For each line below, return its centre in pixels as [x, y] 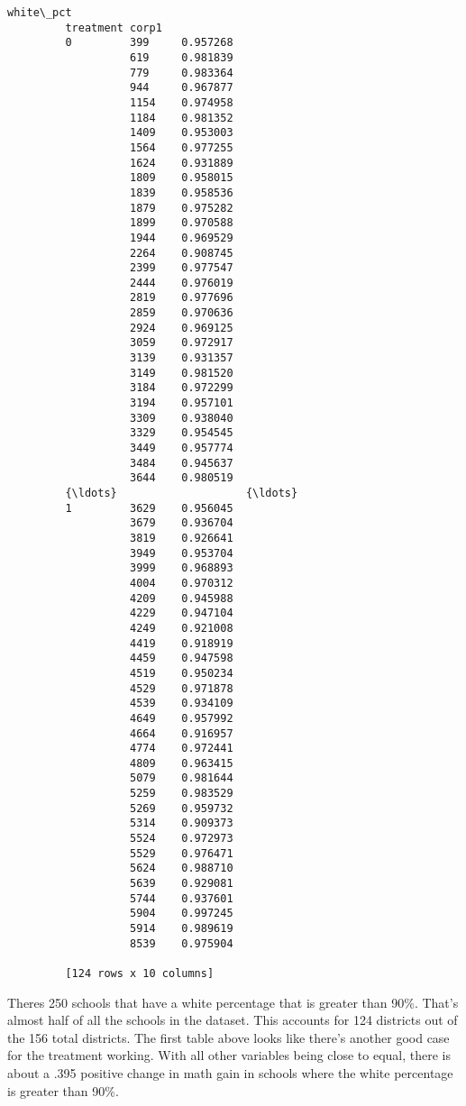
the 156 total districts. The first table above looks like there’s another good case [228, 1037]
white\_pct [40, 13]
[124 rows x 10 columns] [140, 973]
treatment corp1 [114, 27]
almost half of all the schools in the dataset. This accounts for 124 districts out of [233, 1020]
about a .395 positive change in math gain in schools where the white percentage [230, 1073]
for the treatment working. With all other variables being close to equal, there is [229, 1055]
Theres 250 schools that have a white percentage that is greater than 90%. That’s [233, 1002]
